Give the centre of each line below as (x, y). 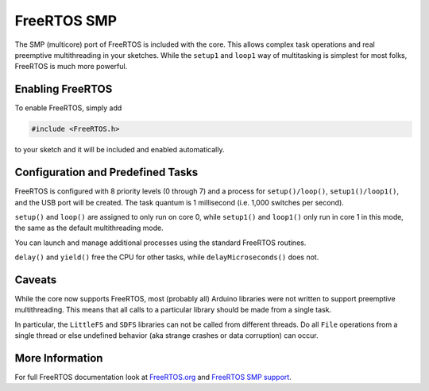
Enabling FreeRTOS (64, 89)
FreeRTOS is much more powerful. (71, 67)
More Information (59, 358)
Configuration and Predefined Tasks (106, 172)
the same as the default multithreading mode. (89, 228)
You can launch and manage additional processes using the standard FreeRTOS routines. (160, 243)
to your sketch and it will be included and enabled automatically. (120, 150)
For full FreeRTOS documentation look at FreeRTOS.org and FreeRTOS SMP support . (153, 378)
